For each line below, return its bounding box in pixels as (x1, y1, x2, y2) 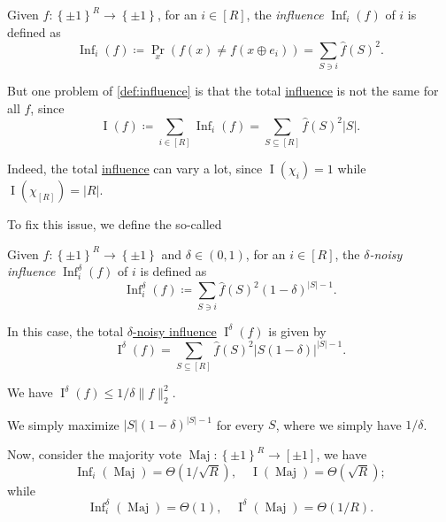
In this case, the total (7, 321, 124, 340)
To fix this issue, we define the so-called (7, 215, 222, 234)
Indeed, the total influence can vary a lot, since (7, 159, 263, 178)
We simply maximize (7, 415, 119, 434)
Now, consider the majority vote (7, 445, 181, 464)
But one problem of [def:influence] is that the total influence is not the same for (7, 81, 439, 100)
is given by (268, 321, 327, 340)
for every (216, 415, 265, 434)
